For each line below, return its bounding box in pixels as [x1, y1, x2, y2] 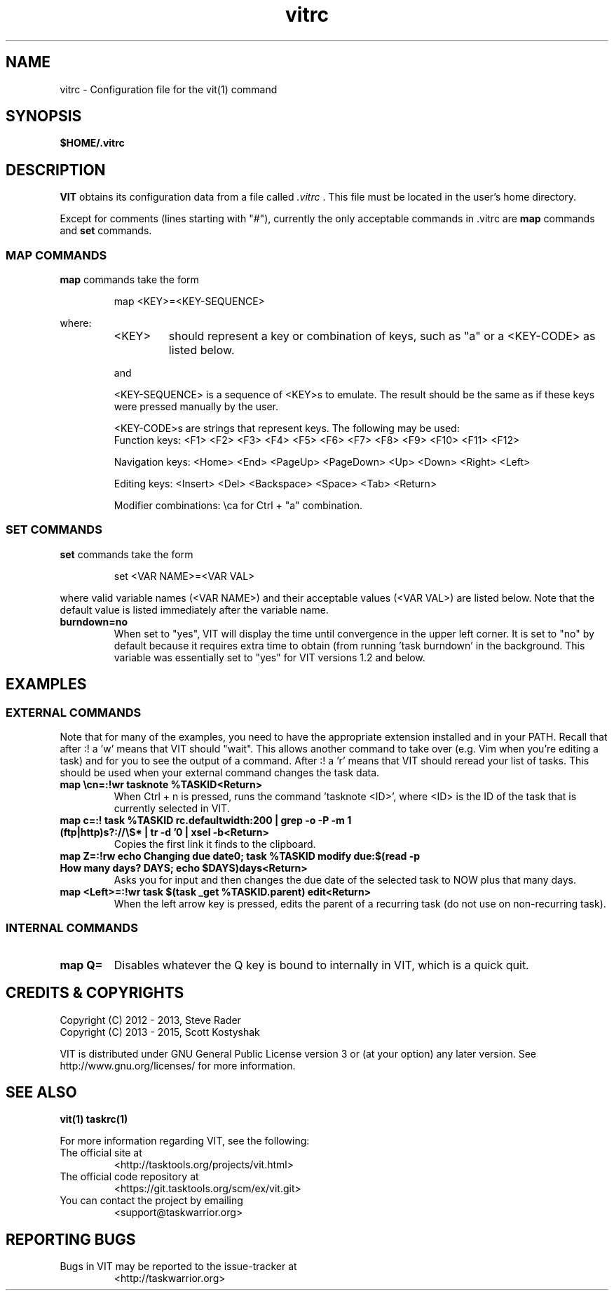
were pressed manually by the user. [114, 400, 279, 413]
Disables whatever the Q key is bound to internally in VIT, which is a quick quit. [114, 957, 529, 972]
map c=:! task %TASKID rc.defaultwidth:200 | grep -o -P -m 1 [60, 814, 352, 826]
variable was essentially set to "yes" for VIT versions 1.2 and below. [114, 651, 425, 663]
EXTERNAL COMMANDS [6, 705, 142, 720]
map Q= [60, 957, 103, 972]
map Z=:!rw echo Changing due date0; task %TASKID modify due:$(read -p [60, 850, 421, 862]
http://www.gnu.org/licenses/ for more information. [60, 1059, 296, 1072]
